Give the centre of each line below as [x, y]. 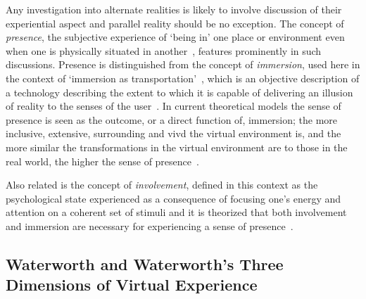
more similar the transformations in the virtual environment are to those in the [177, 147]
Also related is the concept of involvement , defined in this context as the [162, 185]
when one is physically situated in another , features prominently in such [164, 50]
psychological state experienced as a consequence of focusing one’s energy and [173, 198]
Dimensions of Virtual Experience [132, 285]
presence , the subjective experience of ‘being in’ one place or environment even [175, 37]
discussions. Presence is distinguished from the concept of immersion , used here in [183, 64]
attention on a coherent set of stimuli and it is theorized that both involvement [176, 212]
